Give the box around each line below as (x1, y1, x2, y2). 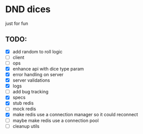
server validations (12, 77, 50, 83)
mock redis (12, 106, 37, 112)
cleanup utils (12, 123, 40, 129)
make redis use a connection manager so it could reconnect (12, 112, 138, 118)
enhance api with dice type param (12, 65, 84, 72)
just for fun (5, 20, 28, 26)
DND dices (5, 4, 51, 15)
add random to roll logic (12, 48, 62, 54)
